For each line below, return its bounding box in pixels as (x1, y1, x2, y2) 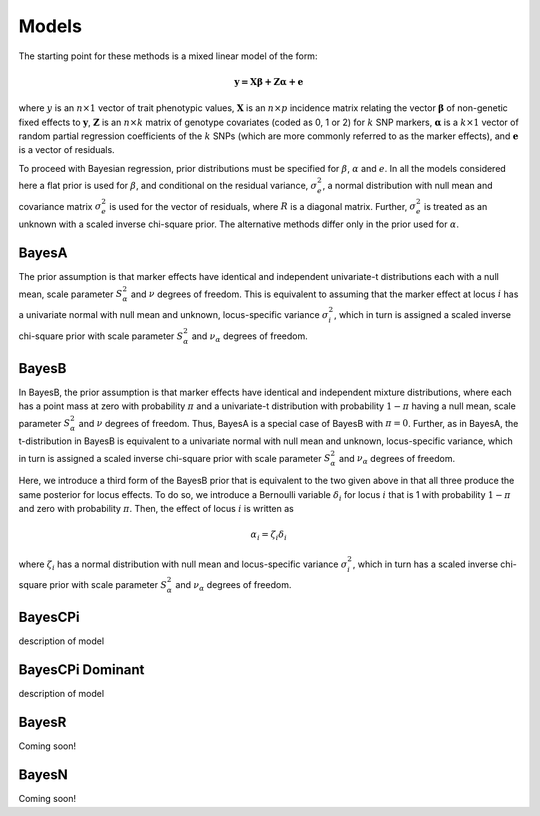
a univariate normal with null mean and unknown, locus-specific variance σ (18, 308, 329, 320)
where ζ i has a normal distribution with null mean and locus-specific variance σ (18, 558, 348, 572)
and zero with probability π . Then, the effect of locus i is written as (18, 503, 294, 514)
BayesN (18, 766, 69, 784)
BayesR (18, 714, 67, 731)
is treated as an (423, 200, 488, 212)
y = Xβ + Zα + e (233, 76, 304, 87)
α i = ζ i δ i (250, 529, 287, 542)
